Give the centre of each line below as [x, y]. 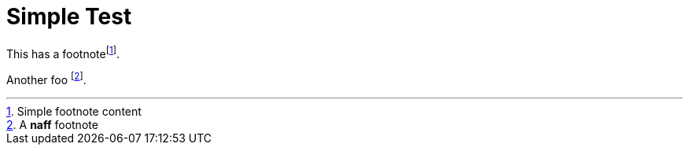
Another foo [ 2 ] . [46, 79]
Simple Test [69, 17]
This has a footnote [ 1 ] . [63, 52]
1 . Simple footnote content [74, 112]
